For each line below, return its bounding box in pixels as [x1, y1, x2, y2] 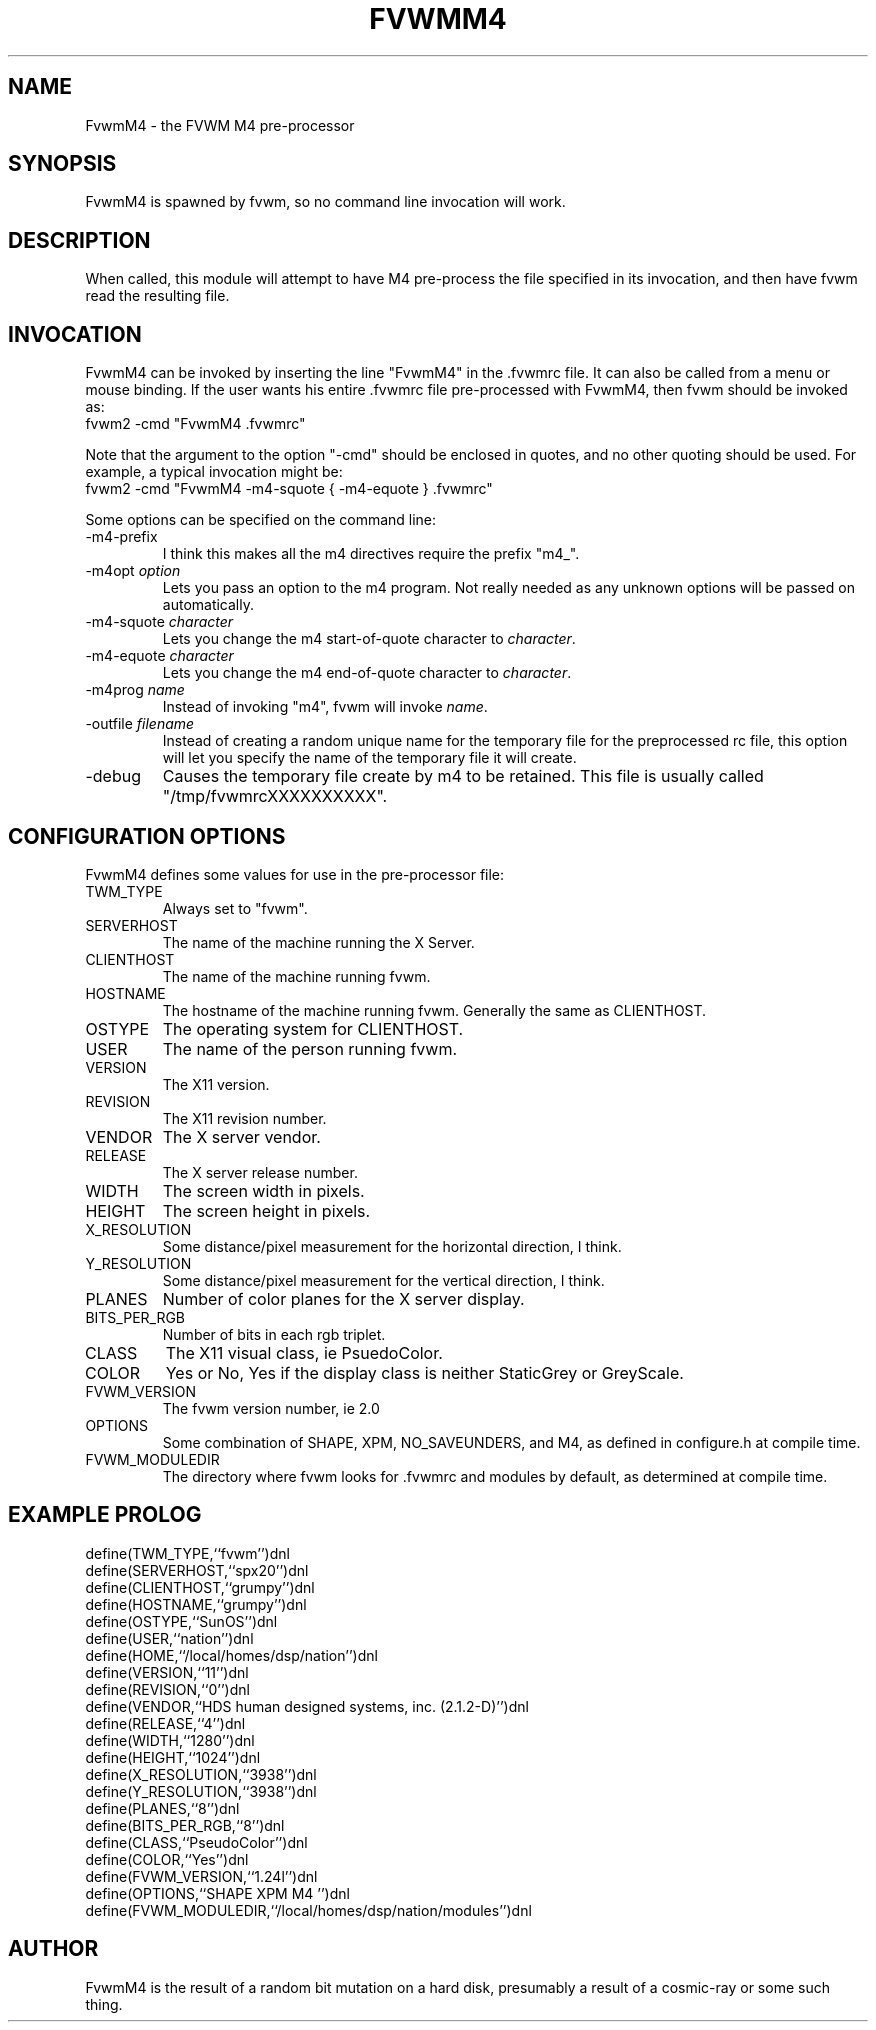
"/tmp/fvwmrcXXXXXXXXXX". [162, 786, 388, 807]
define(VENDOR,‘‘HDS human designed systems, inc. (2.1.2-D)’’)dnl [85, 1697, 529, 1715]
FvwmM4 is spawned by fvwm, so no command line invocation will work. [85, 193, 566, 211]
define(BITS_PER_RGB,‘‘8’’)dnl [85, 1816, 285, 1834]
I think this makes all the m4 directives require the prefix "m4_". [162, 545, 580, 563]
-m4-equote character [85, 647, 234, 665]
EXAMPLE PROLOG [8, 1502, 202, 1528]
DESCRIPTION [8, 227, 151, 253]
